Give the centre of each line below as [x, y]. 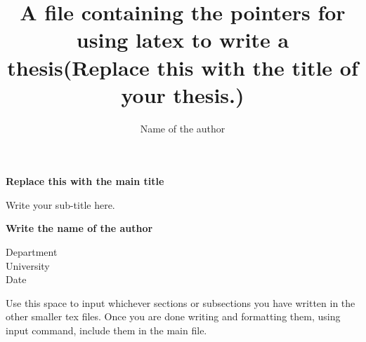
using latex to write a [183, 40]
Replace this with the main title [85, 181]
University [28, 265]
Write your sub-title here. [60, 204]
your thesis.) [183, 94]
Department [32, 252]
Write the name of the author [79, 228]
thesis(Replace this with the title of [183, 67]
